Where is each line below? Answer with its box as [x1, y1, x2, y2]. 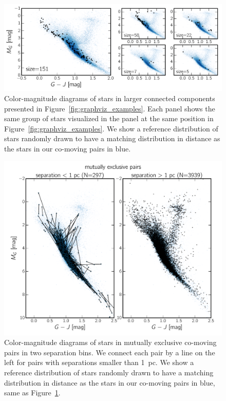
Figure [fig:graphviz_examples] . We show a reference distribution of [4, 123, 218, 133]
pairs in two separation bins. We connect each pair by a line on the [4, 347, 215, 357]
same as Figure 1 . [4, 387, 61, 398]
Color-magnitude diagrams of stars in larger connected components [4, 92, 215, 103]
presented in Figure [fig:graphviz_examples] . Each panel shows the [4, 103, 215, 113]
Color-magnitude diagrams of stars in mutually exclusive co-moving [4, 337, 217, 348]
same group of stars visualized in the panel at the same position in [4, 113, 214, 124]
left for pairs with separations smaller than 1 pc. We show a [4, 357, 194, 368]
